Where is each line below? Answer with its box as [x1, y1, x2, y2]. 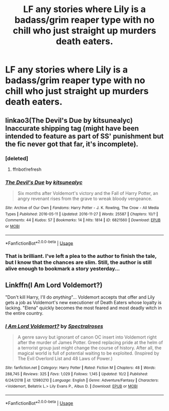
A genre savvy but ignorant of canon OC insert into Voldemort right [17, 334, 157, 340]
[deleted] [5, 155, 29, 162]
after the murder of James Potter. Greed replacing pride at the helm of [17, 339, 163, 346]
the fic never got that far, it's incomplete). [5, 140, 138, 148]
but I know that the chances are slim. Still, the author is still [5, 259, 152, 266]
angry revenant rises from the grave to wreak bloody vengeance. [17, 195, 152, 202]
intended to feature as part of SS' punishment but [5, 132, 164, 141]
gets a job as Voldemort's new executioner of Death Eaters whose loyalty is [5, 300, 162, 306]
